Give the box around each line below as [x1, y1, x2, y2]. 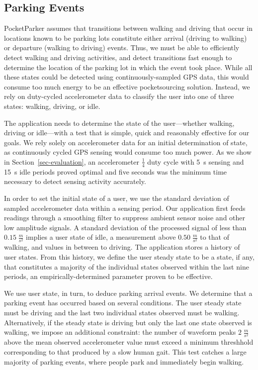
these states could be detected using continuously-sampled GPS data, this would [4, 72, 249, 82]
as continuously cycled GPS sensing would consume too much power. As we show [4, 147, 252, 157]
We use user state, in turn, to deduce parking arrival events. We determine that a [4, 287, 253, 298]
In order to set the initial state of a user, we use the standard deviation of [4, 192, 229, 203]
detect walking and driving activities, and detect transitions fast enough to [4, 52, 232, 62]
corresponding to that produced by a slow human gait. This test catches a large [4, 346, 247, 357]
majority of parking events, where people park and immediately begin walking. [4, 356, 244, 367]
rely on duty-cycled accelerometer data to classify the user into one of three [4, 91, 234, 101]
